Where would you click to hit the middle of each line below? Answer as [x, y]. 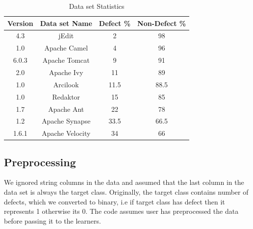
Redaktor [66, 96]
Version [20, 23]
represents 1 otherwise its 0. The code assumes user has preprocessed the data [121, 211]
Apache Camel [66, 48]
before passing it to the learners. [52, 220]
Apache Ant [66, 109]
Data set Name [66, 23]
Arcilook [66, 84]
